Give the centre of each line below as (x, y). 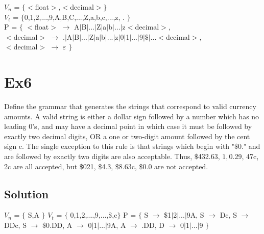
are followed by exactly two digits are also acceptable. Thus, (98, 156)
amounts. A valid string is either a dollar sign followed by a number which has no (132, 116)
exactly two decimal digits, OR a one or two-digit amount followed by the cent (127, 136)
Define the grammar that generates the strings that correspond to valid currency (130, 106)
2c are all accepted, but (41, 166)
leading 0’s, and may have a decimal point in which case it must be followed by (128, 126)
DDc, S (15, 225)
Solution (27, 193)
